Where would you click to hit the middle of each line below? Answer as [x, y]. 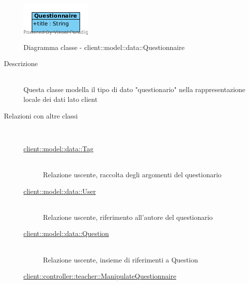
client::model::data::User [60, 191]
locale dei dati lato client [61, 99]
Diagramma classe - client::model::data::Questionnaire [104, 47]
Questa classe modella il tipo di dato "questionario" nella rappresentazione [135, 89]
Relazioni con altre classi [41, 115]
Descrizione [21, 63]
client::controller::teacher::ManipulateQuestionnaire [100, 276]
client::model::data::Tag [59, 148]
